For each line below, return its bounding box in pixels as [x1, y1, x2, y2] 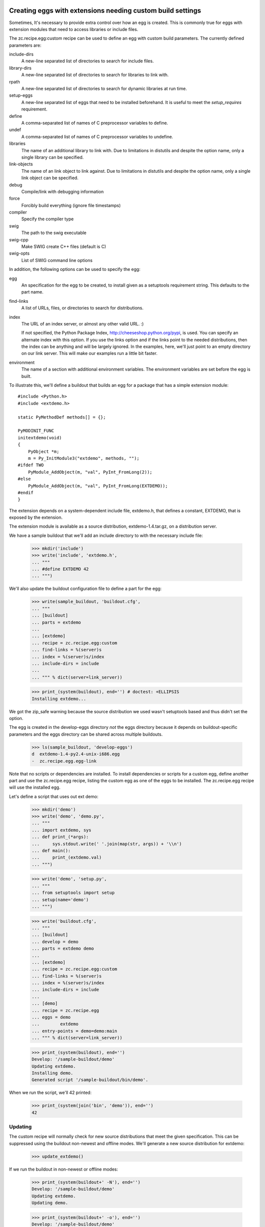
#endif [18, 490, 34, 495]
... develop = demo [31, 939, 79, 944]
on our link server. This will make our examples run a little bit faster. [21, 350, 158, 356]
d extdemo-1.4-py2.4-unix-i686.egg [31, 751, 120, 757]
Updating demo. [31, 1200, 68, 1205]
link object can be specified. [21, 175, 79, 181]
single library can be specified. [21, 154, 84, 160]
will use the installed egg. [9, 784, 61, 790]
